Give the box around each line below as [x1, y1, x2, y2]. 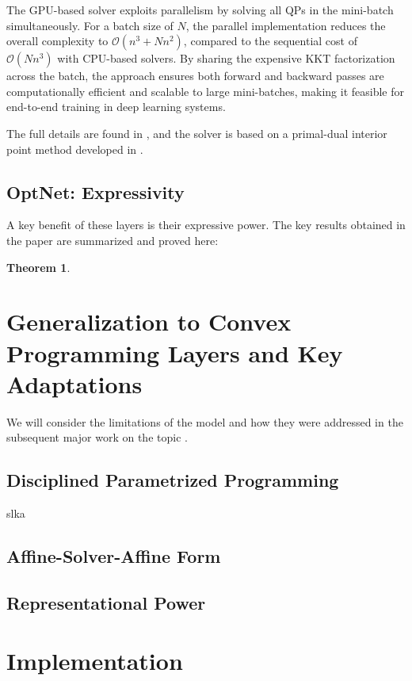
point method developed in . [6, 140, 143, 157]
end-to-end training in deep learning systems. [6, 98, 226, 115]
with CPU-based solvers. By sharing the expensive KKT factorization [57, 50, 395, 67]
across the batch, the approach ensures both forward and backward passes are [6, 67, 384, 84]
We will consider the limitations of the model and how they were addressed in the [6, 413, 403, 430]
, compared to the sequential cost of [183, 33, 357, 49]
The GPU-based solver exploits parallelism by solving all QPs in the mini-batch [6, 2, 394, 17]
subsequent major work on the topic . [6, 429, 188, 446]
